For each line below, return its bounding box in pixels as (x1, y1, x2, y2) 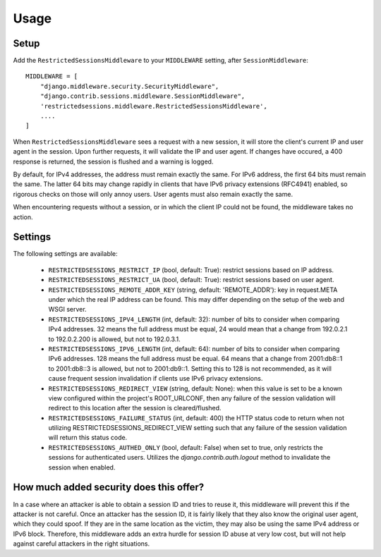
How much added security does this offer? (13, 482, 205, 494)
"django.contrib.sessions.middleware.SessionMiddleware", (40, 92, 246, 100)
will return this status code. (48, 434, 128, 442)
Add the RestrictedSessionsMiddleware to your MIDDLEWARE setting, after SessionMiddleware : (13, 56, 308, 65)
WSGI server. (48, 305, 87, 314)
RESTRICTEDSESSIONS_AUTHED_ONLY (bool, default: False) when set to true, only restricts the (48, 443, 324, 451)
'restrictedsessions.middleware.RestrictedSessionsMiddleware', (40, 102, 267, 110)
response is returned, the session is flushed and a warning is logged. (13, 157, 214, 166)
